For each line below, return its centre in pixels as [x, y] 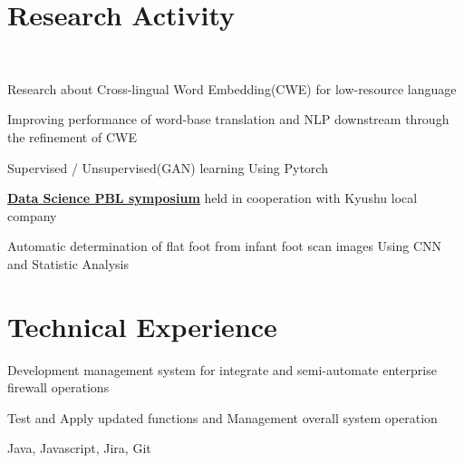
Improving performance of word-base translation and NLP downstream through [228, 119]
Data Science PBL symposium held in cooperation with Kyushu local [213, 198]
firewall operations [58, 387]
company [32, 215]
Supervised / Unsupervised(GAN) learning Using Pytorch [168, 167]
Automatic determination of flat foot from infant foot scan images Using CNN [225, 246]
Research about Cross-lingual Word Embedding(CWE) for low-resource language [232, 88]
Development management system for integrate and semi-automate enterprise [222, 369]
